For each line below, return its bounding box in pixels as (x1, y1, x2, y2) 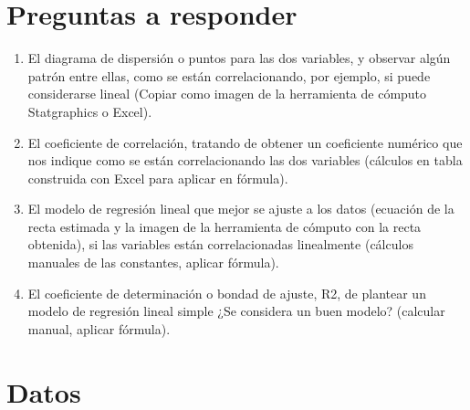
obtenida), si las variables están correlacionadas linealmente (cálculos (27, 235, 413, 254)
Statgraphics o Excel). (27, 101, 152, 121)
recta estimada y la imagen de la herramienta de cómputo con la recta (27, 216, 422, 236)
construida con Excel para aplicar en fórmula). (27, 168, 288, 187)
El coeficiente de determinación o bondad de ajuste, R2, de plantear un (27, 283, 426, 302)
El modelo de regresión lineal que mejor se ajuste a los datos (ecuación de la (27, 199, 454, 218)
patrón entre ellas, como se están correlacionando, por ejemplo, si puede (27, 66, 431, 85)
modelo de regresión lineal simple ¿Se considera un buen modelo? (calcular (27, 301, 445, 321)
